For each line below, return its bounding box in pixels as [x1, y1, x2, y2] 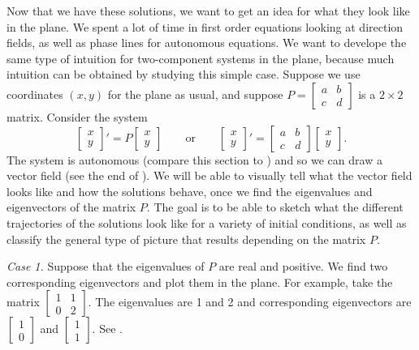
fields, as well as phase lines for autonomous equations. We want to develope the [6, 34, 407, 51]
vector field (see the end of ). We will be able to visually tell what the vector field [6, 167, 413, 184]
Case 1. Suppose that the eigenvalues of [6, 258, 205, 275]
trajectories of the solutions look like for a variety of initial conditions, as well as [6, 214, 407, 231]
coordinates [6, 85, 63, 102]
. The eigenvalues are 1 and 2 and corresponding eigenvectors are [88, 293, 412, 310]
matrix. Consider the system [6, 108, 148, 125]
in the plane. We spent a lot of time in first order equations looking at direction [6, 18, 404, 35]
